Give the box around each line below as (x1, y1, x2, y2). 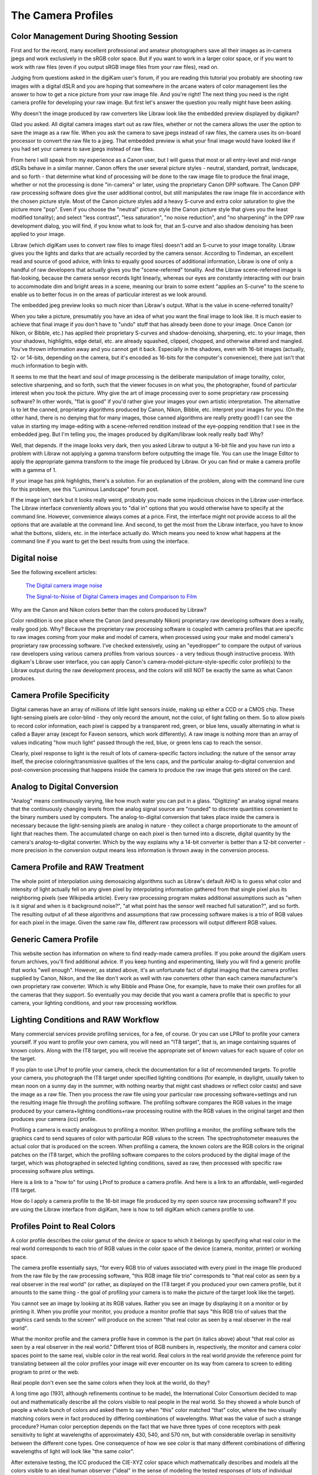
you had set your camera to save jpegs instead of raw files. (11, 145, 155, 153)
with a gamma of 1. (11, 466, 57, 473)
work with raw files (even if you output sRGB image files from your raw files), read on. (11, 63, 219, 70)
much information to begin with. (11, 362, 88, 369)
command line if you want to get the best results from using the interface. (11, 537, 190, 545)
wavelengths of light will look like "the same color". (11, 1448, 135, 1455)
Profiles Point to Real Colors (11, 1221, 116, 1231)
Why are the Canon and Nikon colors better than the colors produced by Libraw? (11, 607, 207, 614)
